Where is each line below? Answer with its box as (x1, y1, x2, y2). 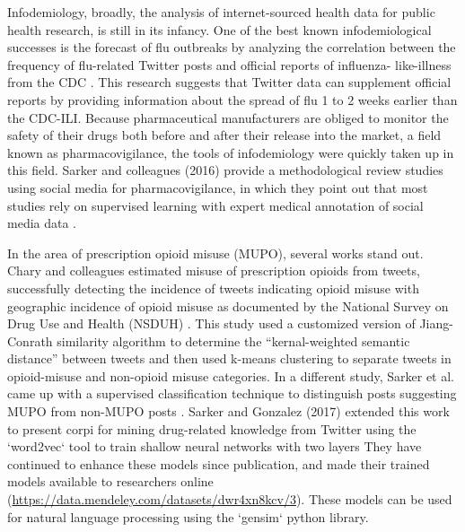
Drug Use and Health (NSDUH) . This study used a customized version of (7, 314, 416, 333)
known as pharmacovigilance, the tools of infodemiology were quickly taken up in (7, 143, 454, 161)
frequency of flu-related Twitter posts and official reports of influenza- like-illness (7, 55, 452, 74)
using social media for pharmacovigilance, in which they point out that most (7, 178, 428, 196)
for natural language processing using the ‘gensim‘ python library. (7, 507, 369, 526)
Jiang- (419, 314, 453, 333)
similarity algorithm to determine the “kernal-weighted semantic (57, 331, 410, 350)
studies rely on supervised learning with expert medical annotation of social (7, 196, 424, 214)
